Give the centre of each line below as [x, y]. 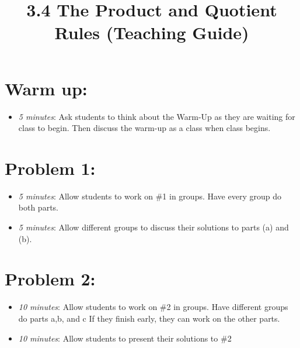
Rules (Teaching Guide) [152, 32]
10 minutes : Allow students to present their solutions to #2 [125, 338]
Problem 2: [50, 279]
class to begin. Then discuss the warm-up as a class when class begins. [144, 128]
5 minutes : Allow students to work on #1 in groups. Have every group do [150, 196]
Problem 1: [50, 168]
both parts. [38, 207]
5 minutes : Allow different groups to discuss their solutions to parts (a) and [154, 227]
